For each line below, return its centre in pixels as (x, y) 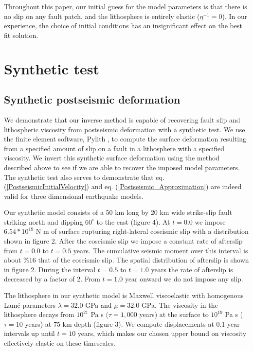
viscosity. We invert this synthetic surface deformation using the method (112, 158)
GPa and (99, 305)
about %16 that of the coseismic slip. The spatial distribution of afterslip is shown (126, 260)
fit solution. (21, 35)
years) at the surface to (174, 314)
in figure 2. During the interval (50, 269)
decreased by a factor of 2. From (52, 279)
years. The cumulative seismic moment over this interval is (161, 250)
